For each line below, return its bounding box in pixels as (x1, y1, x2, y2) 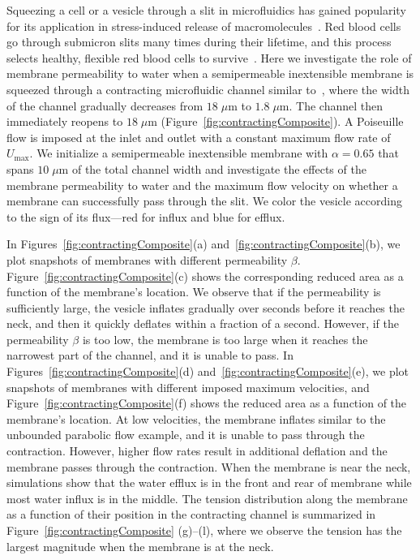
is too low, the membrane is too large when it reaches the (82, 330, 368, 347)
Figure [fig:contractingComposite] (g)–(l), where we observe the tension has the (6, 522, 402, 538)
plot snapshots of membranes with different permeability (6, 251, 288, 268)
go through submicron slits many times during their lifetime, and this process (6, 33, 392, 50)
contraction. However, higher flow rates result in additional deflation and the (6, 442, 388, 459)
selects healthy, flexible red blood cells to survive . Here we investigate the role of (6, 49, 412, 66)
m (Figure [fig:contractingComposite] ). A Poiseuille (148, 113, 404, 130)
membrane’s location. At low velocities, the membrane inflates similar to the (6, 410, 386, 427)
